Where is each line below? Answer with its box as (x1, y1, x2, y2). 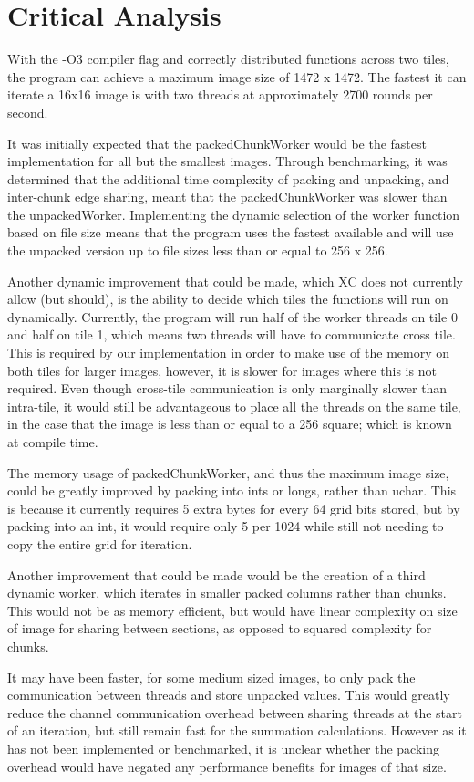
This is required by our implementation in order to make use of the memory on (7, 343, 450, 362)
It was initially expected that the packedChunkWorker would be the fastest (7, 133, 427, 152)
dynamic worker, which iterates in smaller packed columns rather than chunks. (7, 583, 447, 602)
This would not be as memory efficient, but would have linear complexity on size (7, 600, 458, 620)
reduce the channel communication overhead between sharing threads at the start (7, 703, 462, 722)
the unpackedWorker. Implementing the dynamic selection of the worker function (7, 204, 460, 224)
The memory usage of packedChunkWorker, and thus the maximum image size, (7, 463, 449, 482)
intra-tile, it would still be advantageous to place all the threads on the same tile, (7, 396, 461, 415)
